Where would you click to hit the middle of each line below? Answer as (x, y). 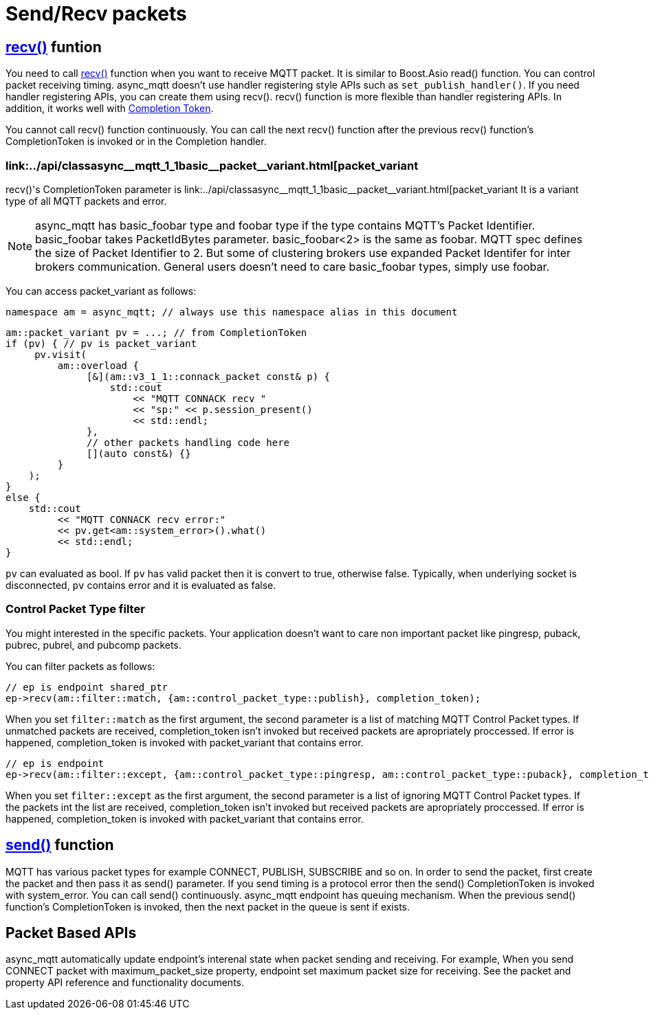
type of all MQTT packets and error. (86, 201)
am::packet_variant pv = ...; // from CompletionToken (156, 332)
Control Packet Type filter (75, 609)
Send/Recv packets (96, 14)
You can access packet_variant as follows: (101, 291)
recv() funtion (54, 47)
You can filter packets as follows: (80, 666)
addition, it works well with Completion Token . (110, 109)
